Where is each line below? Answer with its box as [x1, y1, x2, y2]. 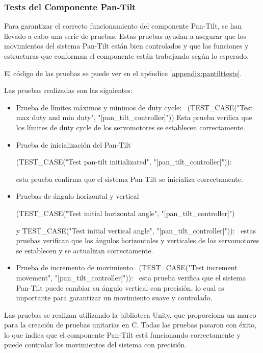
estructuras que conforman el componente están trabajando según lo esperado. [4, 51, 249, 61]
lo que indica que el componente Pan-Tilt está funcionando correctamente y [4, 329, 241, 340]
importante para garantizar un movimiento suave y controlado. [16, 292, 213, 303]
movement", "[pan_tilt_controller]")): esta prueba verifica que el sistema [16, 272, 246, 283]
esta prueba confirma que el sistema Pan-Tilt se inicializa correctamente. [16, 173, 243, 184]
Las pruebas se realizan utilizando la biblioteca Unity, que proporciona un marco [4, 309, 256, 320]
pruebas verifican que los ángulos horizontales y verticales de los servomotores [16, 235, 259, 246]
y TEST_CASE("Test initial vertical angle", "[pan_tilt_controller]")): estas [16, 225, 256, 236]
